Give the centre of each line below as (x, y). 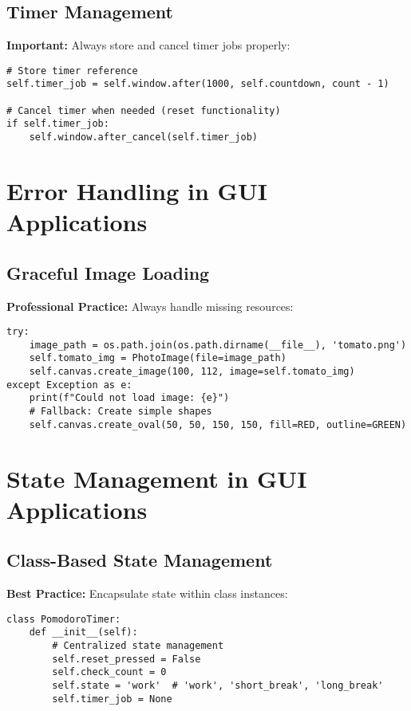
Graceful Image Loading (108, 272)
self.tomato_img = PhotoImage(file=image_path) (158, 358)
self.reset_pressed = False (126, 659)
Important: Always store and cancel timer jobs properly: (148, 45)
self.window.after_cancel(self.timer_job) (143, 137)
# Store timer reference (72, 71)
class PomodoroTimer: (64, 619)
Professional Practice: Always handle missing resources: (150, 306)
